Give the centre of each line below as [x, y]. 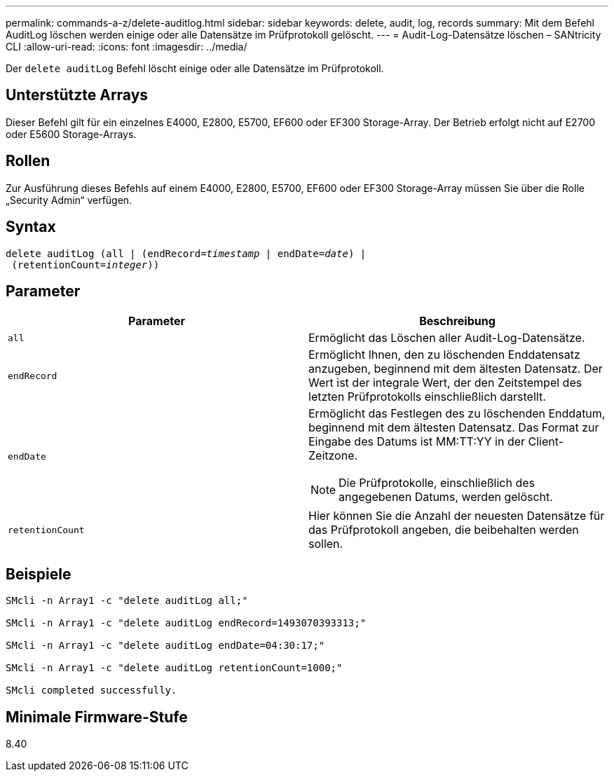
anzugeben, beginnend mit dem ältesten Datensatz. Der [456, 369]
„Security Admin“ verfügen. [69, 200]
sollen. [326, 544]
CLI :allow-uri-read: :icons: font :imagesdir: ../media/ [127, 47]
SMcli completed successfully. [91, 690]
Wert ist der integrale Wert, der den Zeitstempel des [445, 383]
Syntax [31, 227]
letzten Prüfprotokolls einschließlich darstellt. [427, 397]
